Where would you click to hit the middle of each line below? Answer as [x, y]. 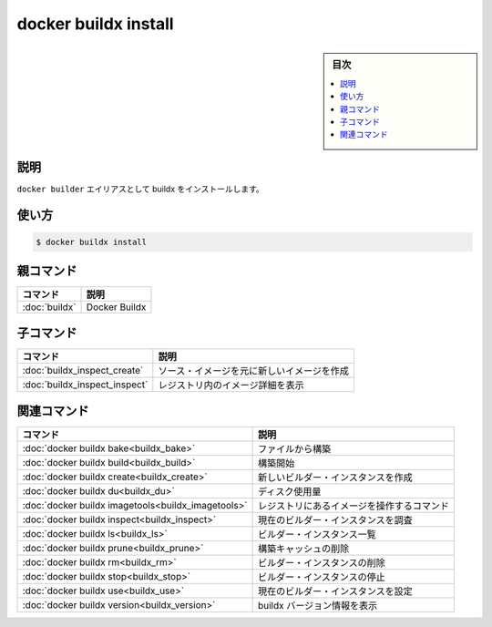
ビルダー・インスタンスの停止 [322, 577]
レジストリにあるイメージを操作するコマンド [354, 506]
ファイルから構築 [294, 449]
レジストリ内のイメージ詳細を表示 [231, 385]
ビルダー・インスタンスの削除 [322, 563]
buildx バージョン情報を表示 [318, 606]
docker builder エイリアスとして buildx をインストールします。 [140, 189]
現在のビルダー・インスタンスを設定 [335, 591]
